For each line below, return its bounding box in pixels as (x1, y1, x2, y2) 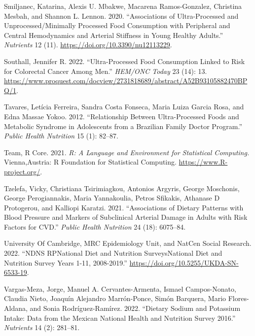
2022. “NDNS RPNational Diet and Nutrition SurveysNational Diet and (4, 248, 222, 258)
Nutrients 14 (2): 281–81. (4, 322, 80, 333)
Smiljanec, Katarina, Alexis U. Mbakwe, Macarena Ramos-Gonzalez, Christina (4, 1, 242, 11)
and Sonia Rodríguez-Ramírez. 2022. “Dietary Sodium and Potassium (30, 303, 241, 313)
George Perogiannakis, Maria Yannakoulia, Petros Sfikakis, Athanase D (4, 193, 220, 203)
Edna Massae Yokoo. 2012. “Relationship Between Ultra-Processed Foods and (4, 111, 239, 121)
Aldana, (4, 303, 28, 313)
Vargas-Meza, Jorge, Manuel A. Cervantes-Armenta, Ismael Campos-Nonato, (4, 283, 236, 294)
